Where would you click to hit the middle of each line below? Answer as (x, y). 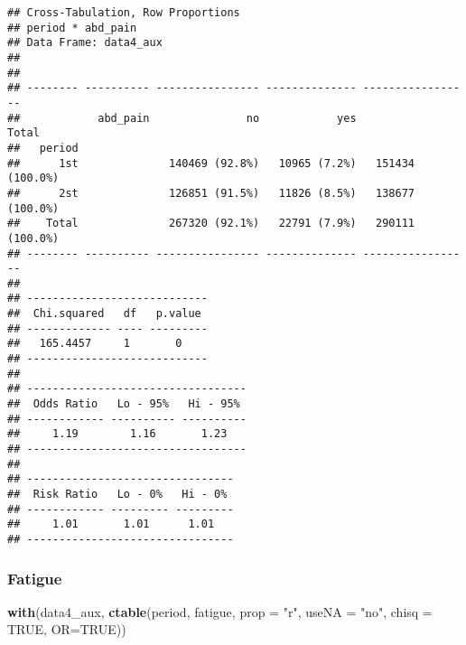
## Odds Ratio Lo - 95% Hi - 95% (124, 404)
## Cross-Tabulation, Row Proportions (124, 13)
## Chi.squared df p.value (104, 314)
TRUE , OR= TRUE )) (67, 629)
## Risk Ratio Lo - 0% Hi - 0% (117, 494)
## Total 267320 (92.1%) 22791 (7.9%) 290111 (211, 224)
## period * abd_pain (72, 28)
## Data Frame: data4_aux (85, 43)
